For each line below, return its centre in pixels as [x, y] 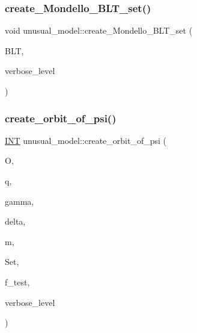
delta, [15, 221]
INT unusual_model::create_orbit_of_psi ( [86, 140]
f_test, [17, 282]
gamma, [20, 201]
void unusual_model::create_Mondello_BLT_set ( [99, 30]
